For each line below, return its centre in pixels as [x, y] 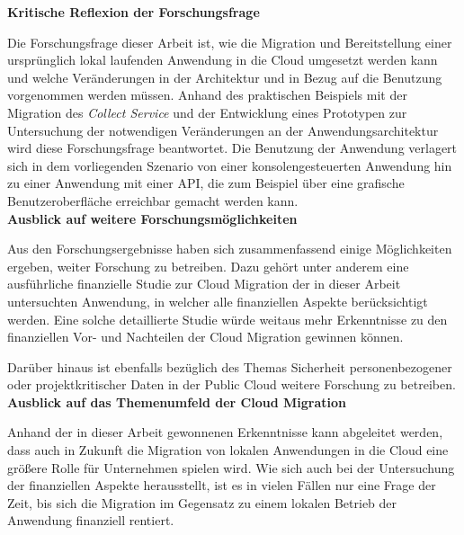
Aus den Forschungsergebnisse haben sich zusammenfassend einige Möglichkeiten [230, 249]
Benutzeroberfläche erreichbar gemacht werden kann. [153, 200]
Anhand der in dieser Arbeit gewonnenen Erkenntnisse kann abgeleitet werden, [225, 432]
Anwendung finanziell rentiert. [91, 520]
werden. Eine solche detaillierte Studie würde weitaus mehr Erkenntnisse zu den [228, 319]
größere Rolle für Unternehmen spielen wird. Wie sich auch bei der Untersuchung [231, 467]
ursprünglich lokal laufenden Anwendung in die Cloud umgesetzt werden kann [223, 60]
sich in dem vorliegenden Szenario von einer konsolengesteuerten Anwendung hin [230, 165]
